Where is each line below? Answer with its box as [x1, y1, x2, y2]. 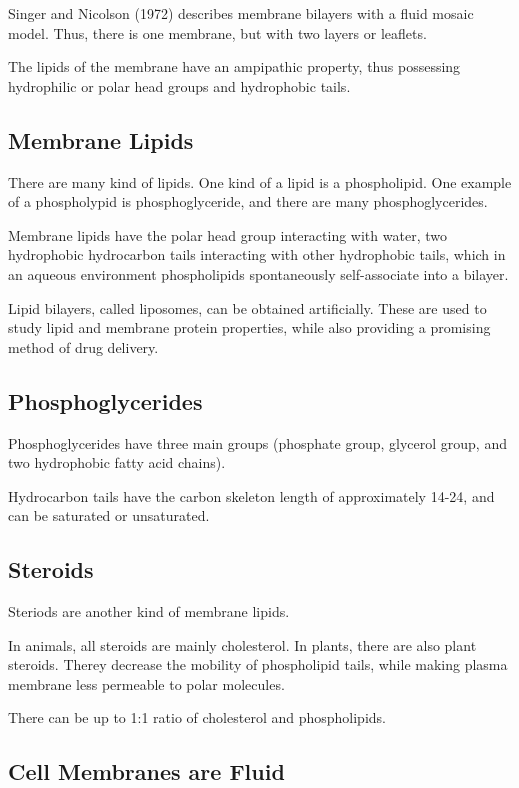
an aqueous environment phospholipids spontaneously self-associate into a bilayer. [8, 263, 509, 284]
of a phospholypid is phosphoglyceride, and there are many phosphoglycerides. [8, 191, 488, 212]
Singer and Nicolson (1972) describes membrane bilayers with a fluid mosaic [8, 3, 474, 23]
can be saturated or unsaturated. [8, 505, 210, 526]
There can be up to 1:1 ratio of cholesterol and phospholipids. [8, 707, 386, 728]
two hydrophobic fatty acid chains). [8, 452, 226, 473]
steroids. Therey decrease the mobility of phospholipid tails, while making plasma [8, 654, 508, 675]
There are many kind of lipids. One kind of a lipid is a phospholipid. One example [8, 171, 512, 192]
